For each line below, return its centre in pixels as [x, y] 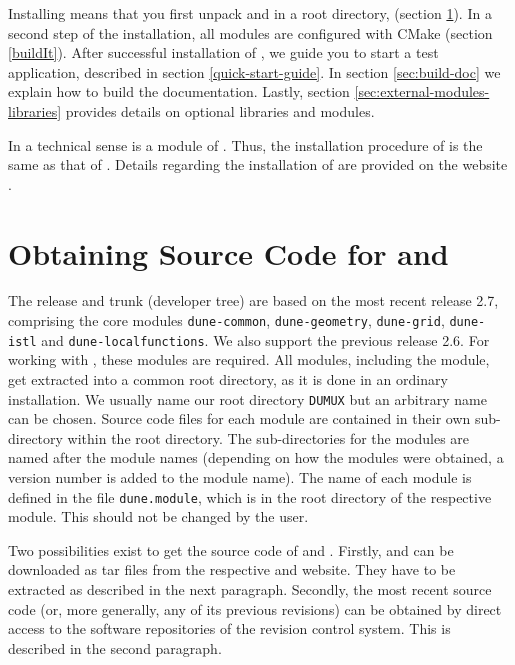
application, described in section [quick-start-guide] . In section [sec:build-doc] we [254, 71]
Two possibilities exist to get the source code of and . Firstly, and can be [231, 549]
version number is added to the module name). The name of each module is [240, 477]
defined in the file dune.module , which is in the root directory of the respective [250, 496]
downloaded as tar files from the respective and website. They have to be [232, 569]
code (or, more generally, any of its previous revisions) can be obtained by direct [255, 608]
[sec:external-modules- [422, 91]
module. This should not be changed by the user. [158, 516]
